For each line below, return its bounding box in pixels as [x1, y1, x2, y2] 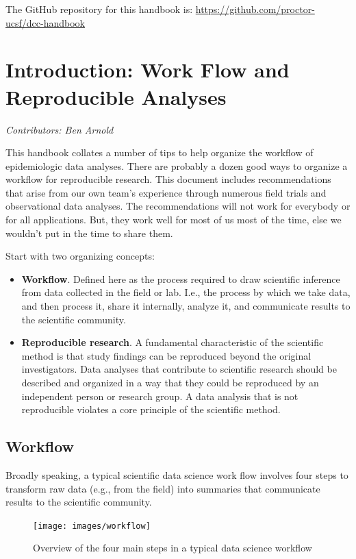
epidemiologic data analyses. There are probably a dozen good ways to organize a [5, 158, 348, 173]
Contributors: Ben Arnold [5, 122, 114, 136]
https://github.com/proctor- [195, 2, 315, 16]
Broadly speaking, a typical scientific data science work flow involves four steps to [5, 467, 348, 482]
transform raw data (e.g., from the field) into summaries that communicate [5, 481, 320, 495]
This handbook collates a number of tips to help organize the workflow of [5, 145, 314, 160]
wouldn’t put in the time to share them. [5, 225, 173, 240]
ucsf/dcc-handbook [5, 15, 85, 29]
